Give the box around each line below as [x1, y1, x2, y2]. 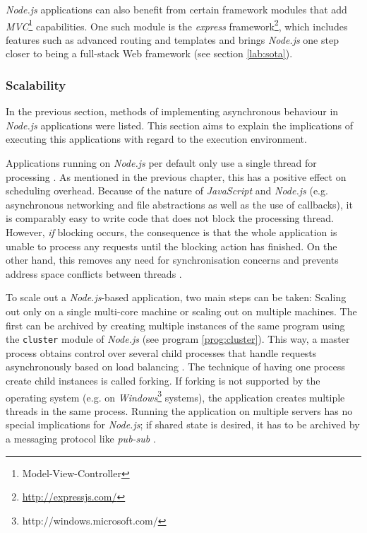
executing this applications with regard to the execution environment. [6, 131, 307, 146]
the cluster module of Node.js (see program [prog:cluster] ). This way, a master [6, 332, 350, 346]
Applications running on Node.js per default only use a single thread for [6, 156, 317, 170]
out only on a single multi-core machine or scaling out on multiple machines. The [6, 303, 357, 318]
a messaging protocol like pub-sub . [6, 431, 156, 446]
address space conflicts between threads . [6, 266, 182, 281]
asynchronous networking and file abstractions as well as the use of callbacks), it [6, 197, 353, 211]
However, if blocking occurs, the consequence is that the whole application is [6, 225, 337, 239]
